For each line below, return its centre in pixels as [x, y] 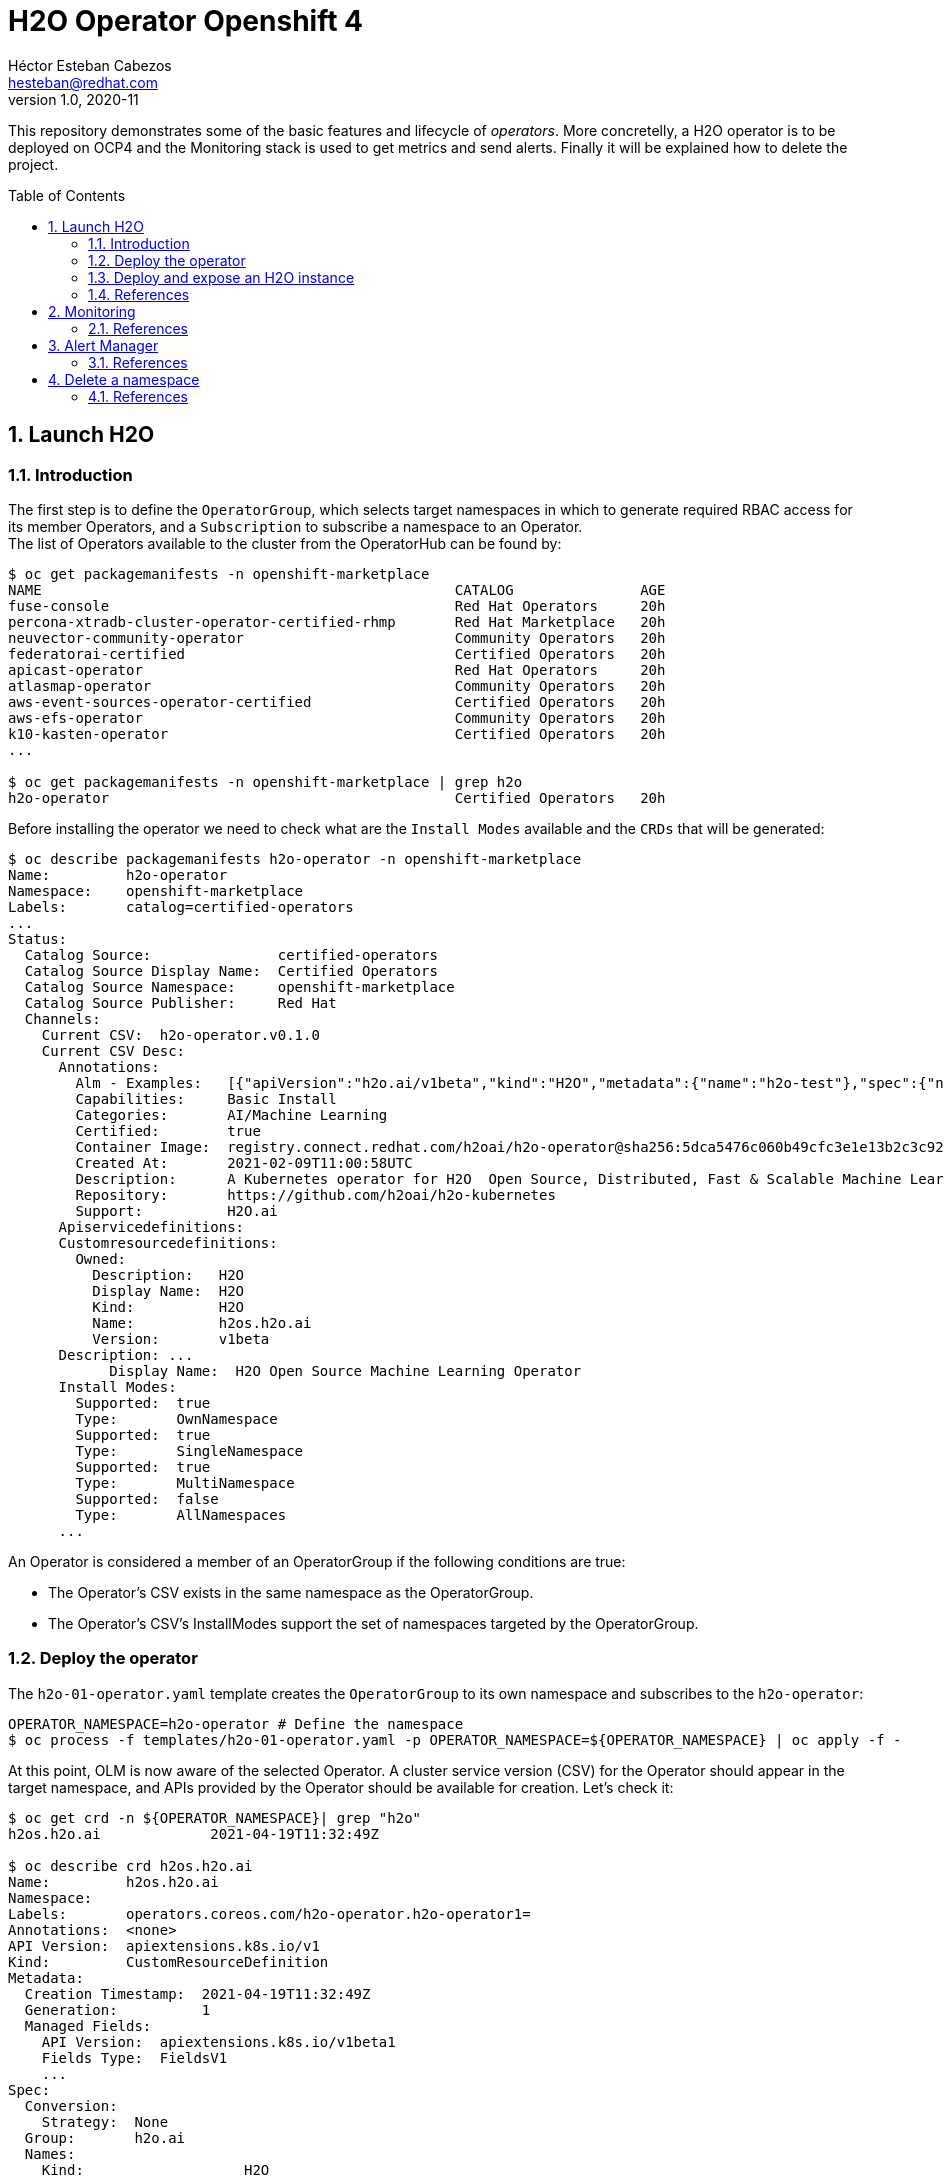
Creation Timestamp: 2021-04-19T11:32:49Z [197, 1993]
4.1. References [138, 396]
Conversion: [71, 2105]
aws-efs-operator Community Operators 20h [337, 717]
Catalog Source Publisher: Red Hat [180, 1002]
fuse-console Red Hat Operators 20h [337, 605]
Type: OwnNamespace [176, 1418]
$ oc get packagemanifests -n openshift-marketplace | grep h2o [265, 781]
